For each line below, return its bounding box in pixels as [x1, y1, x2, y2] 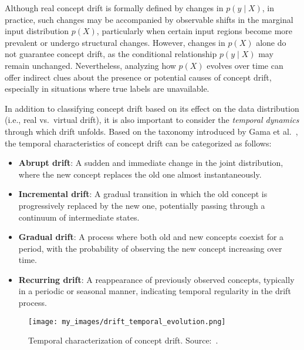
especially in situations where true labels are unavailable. [5, 82, 210, 95]
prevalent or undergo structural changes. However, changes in [5, 36, 225, 48]
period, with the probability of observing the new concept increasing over [18, 242, 282, 254]
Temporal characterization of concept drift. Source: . [28, 334, 218, 346]
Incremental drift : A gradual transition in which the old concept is [18, 188, 268, 200]
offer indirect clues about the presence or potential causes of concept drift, [5, 71, 272, 83]
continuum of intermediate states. [18, 211, 140, 223]
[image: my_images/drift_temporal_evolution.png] [28, 317, 226, 326]
